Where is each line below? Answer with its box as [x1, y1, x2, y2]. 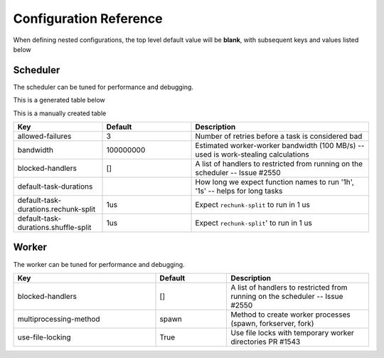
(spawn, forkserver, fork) [230, 318, 314, 328]
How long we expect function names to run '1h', [195, 177, 355, 187]
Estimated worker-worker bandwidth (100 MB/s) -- [195, 141, 365, 151]
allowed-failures [17, 132, 72, 142]
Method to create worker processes [230, 310, 351, 320]
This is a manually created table [13, 109, 107, 117]
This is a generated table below [13, 96, 106, 105]
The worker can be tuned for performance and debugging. [13, 260, 185, 268]
